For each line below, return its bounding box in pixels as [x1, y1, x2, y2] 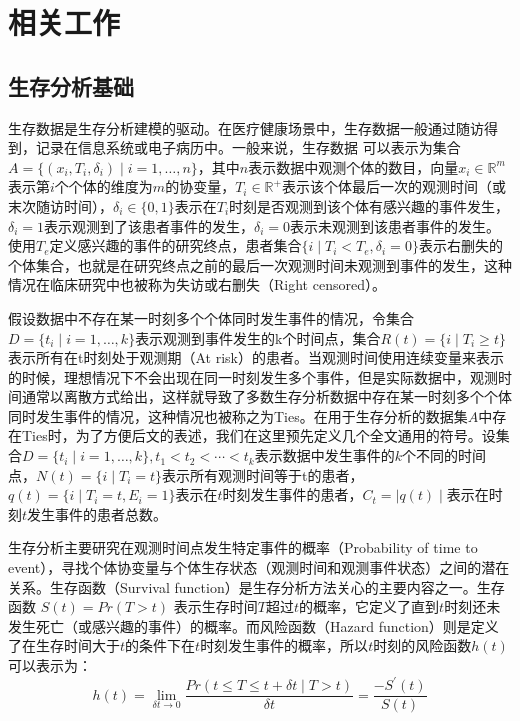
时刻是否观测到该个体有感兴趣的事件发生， [229, 195, 510, 216]
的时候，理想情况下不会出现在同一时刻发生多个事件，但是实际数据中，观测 [8, 366, 498, 387]
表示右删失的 [418, 235, 503, 256]
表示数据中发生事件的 [254, 445, 395, 466]
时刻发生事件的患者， [222, 484, 363, 505]
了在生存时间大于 [8, 635, 120, 656]
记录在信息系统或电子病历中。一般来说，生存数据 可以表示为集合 [35, 137, 461, 158]
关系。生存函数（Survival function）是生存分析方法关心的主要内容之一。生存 [8, 576, 505, 597]
